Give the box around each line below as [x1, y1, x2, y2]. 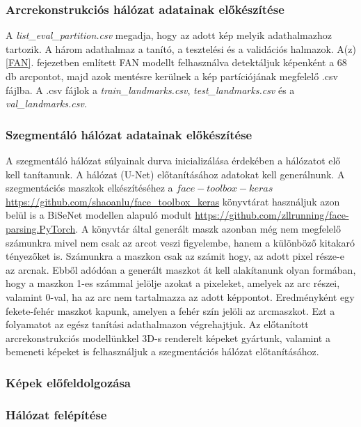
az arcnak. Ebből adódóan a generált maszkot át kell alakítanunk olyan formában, [6, 262, 356, 277]
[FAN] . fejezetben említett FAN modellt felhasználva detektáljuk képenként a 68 [6, 55, 347, 70]
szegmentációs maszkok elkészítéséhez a [6, 180, 173, 195]
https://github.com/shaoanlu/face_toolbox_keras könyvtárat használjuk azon [6, 194, 340, 208]
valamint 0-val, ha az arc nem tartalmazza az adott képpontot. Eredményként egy [6, 289, 355, 304]
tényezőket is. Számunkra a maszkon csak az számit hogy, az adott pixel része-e [6, 249, 344, 263]
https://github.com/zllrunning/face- [195, 208, 349, 222]
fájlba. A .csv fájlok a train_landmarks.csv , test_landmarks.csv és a [6, 82, 295, 97]
